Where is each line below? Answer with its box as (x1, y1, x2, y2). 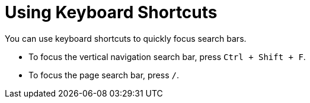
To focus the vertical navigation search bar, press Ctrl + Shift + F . (28, 51, 306, 62)
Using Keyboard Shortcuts (5, 2, 218, 22)
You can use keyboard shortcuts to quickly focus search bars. (5, 33, 247, 44)
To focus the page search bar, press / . (28, 69, 179, 80)
